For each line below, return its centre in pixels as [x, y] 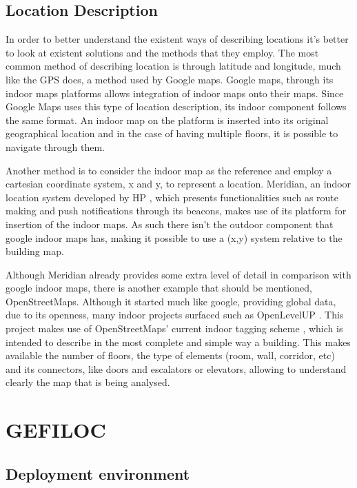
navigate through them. [55, 146]
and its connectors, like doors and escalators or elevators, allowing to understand [176, 368]
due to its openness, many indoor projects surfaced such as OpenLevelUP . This [175, 315]
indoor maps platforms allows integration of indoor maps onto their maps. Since [175, 93]
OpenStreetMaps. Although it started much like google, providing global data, [171, 301]
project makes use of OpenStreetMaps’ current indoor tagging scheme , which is [174, 328]
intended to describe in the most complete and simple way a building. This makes [178, 342]
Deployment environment [98, 473]
